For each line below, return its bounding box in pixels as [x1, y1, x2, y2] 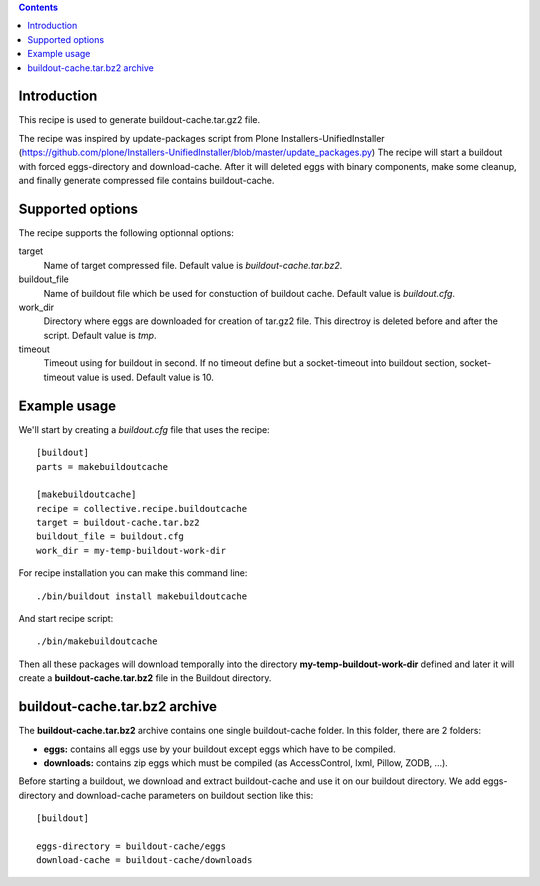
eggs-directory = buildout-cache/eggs [36, 840, 227, 852]
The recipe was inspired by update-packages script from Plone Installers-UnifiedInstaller [18, 132, 385, 144]
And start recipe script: [18, 613, 114, 625]
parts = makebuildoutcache [36, 461, 169, 472]
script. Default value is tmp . [43, 329, 157, 341]
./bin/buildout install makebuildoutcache [36, 590, 248, 602]
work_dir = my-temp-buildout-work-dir [36, 545, 227, 556]
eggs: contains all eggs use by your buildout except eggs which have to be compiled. [43, 743, 396, 755]
